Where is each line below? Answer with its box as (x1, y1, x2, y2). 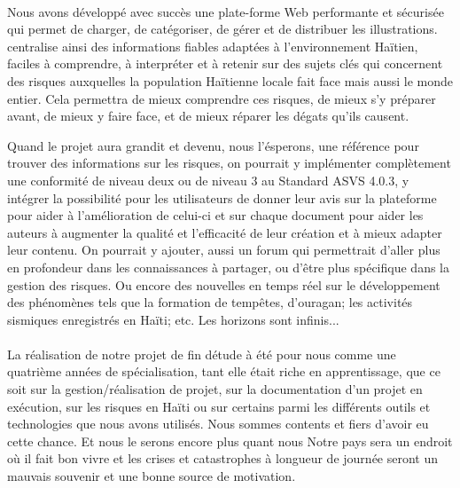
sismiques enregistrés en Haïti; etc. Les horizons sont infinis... (7, 310, 339, 328)
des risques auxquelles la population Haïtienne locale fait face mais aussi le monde (7, 71, 454, 90)
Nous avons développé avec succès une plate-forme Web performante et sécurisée (7, 2, 444, 20)
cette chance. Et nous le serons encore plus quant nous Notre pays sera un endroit (7, 431, 453, 450)
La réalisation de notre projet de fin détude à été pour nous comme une (7, 344, 396, 363)
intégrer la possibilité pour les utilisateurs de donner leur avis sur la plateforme (7, 188, 437, 207)
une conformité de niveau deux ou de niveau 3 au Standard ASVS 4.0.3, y (7, 170, 409, 189)
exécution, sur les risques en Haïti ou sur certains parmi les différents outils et (7, 397, 431, 415)
